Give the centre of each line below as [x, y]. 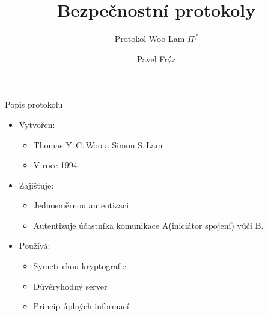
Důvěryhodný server [70, 286]
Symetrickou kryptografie [80, 266]
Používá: [35, 245]
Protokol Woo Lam [150, 39]
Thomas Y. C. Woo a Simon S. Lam [98, 144]
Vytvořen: [37, 124]
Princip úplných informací [81, 306]
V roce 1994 [55, 165]
